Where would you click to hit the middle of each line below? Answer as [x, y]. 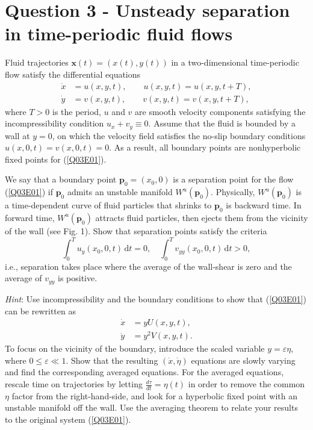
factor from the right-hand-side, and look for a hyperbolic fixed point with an [155, 395]
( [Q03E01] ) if [29, 192]
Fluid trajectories [37, 62]
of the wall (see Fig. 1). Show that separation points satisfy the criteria [136, 230]
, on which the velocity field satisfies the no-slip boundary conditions [179, 135]
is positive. [78, 278]
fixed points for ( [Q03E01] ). [56, 159]
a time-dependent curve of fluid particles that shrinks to [108, 205]
